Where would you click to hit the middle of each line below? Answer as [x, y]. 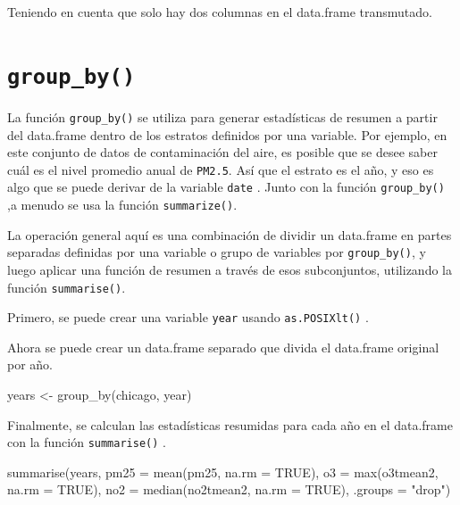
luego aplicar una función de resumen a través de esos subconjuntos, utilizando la [230, 269]
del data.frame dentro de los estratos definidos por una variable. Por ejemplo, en [227, 134]
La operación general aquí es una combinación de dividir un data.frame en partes [230, 234]
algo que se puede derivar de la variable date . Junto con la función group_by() [226, 187]
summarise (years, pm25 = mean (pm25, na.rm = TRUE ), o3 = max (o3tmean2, [223, 472]
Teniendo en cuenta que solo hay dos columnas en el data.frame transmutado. [220, 12]
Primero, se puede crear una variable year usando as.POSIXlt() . [188, 317]
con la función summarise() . [87, 442]
